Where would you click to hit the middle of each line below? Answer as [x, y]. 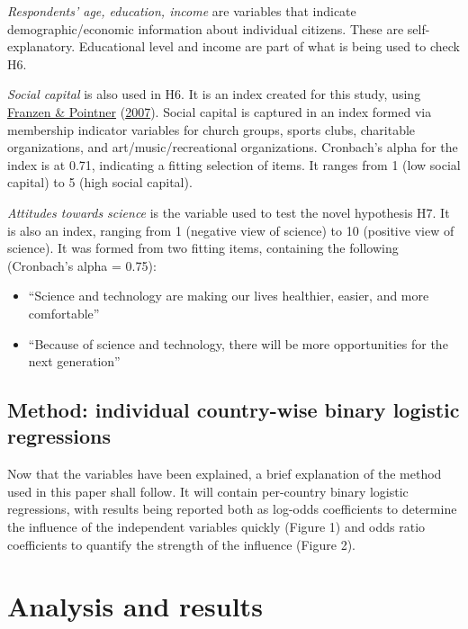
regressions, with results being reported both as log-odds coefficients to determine [232, 509]
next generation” [74, 361]
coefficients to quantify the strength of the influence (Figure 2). [181, 544]
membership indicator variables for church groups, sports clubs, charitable [211, 129]
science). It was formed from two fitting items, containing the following [203, 248]
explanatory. [41, 46]
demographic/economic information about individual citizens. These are [206, 28]
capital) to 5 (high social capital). [100, 182]
